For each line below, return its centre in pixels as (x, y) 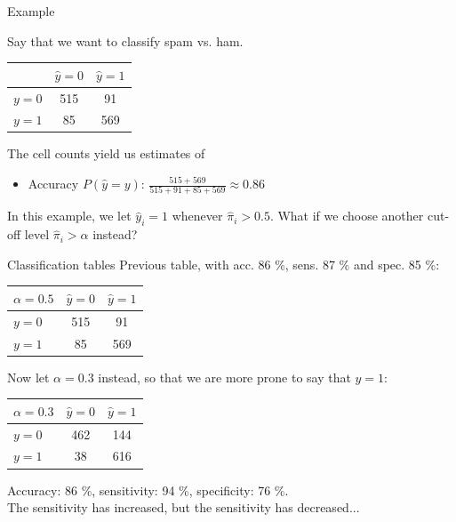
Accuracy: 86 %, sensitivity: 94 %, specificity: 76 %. (148, 490)
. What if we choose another (347, 216)
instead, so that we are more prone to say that (224, 377)
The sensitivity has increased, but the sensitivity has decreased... (184, 507)
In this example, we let (69, 216)
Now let (28, 377)
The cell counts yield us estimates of (106, 153)
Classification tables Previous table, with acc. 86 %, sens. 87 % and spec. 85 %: (224, 264)
